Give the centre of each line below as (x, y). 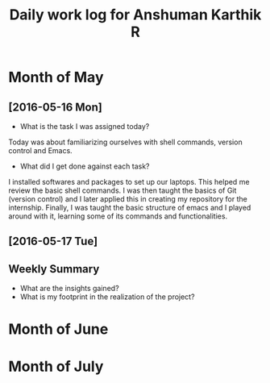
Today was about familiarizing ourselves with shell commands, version (126, 142)
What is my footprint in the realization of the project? (107, 297)
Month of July (56, 366)
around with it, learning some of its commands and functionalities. (118, 216)
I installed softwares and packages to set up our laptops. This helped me (129, 182)
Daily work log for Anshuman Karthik (135, 15)
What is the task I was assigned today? (85, 126)
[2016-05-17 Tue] (53, 241)
